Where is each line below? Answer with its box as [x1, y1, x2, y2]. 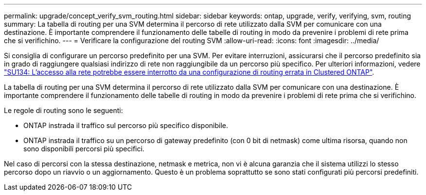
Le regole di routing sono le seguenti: [4, 106, 123, 114]
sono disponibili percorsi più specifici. [23, 145, 144, 153]
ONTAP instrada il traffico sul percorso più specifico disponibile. [23, 121, 229, 130]
